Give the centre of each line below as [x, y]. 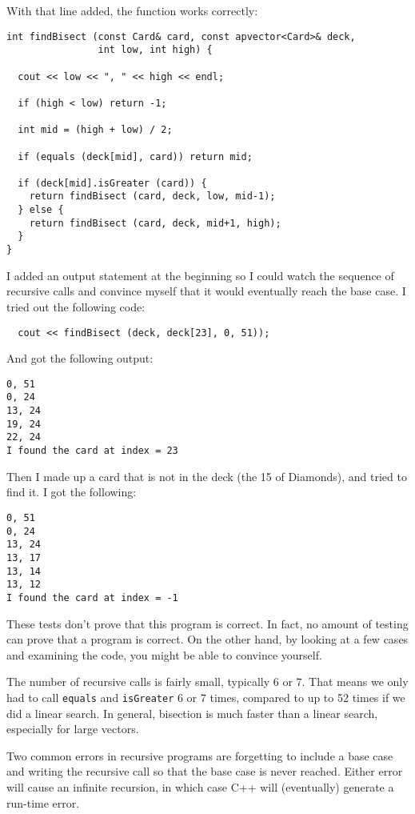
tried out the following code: [76, 306]
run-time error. [43, 802]
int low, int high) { [155, 50]
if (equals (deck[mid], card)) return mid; [135, 156]
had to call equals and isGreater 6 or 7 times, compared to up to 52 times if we [206, 697]
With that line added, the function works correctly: [132, 10]
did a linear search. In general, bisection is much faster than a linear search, [192, 713]
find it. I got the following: [72, 492]
